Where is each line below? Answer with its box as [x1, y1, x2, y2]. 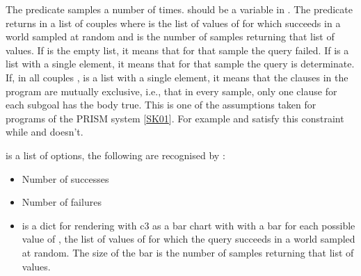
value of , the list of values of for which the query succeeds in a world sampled [22, 232, 355, 246]
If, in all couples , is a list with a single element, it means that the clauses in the [6, 70, 348, 84]
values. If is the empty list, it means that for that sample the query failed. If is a [6, 42, 349, 57]
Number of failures [22, 195, 102, 209]
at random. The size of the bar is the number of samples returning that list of [22, 245, 354, 259]
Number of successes [22, 171, 109, 186]
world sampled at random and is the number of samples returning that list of [6, 29, 335, 44]
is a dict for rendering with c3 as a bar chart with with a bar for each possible [22, 218, 355, 232]
